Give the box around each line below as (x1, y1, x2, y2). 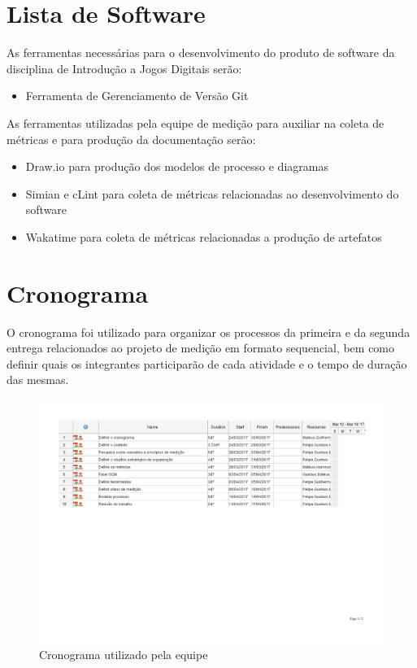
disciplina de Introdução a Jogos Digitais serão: (7, 59, 242, 76)
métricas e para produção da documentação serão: (7, 130, 256, 147)
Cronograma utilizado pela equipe (39, 646, 208, 663)
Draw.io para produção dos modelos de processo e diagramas (25, 158, 328, 175)
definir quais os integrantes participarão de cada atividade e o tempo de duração (7, 355, 407, 372)
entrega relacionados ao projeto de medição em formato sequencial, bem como (7, 339, 395, 356)
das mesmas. (7, 371, 69, 388)
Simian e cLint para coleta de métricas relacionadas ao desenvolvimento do (25, 185, 399, 202)
